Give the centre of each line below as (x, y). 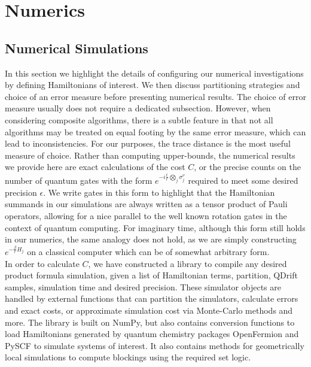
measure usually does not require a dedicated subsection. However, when (138, 108)
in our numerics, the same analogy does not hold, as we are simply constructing (151, 239)
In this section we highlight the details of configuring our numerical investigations (154, 73)
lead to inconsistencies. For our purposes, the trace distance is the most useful (148, 143)
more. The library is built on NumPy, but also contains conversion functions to (150, 322)
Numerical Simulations (77, 48)
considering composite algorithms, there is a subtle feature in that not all (139, 119)
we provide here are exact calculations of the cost (95, 167)
